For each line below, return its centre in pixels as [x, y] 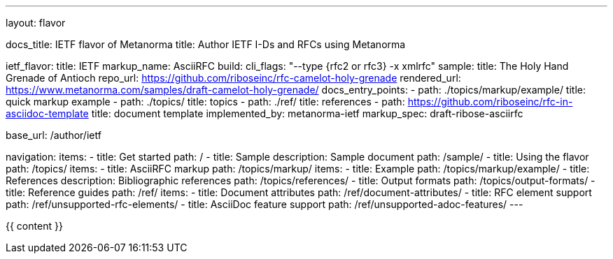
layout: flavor [36, 23]
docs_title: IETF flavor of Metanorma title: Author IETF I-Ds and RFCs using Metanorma [206, 44]
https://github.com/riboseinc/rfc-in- [490, 102]
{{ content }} [34, 226]
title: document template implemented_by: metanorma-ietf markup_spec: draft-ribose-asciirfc [307, 113]
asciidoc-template [47, 113]
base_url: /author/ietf [54, 135]
